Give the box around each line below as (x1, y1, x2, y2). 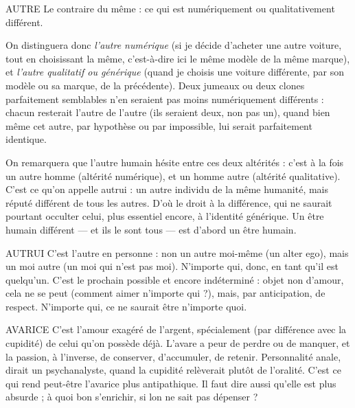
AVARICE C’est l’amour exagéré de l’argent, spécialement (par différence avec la (5, 322, 347, 337)
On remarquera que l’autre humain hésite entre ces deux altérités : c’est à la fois (5, 155, 344, 169)
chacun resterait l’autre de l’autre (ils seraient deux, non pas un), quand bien (5, 105, 330, 120)
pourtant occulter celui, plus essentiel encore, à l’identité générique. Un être (5, 209, 324, 223)
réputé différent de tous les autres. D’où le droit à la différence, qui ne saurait (5, 195, 332, 209)
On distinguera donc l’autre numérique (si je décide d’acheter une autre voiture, (5, 38, 342, 52)
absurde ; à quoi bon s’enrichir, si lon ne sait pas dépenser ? (5, 389, 258, 404)
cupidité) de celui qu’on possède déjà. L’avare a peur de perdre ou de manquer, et (5, 336, 350, 350)
